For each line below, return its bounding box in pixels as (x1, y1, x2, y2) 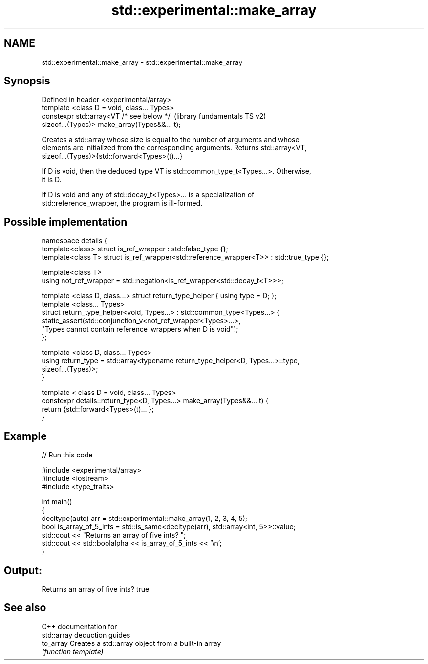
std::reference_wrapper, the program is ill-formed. (42, 199, 203, 207)
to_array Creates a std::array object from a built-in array (42, 639, 221, 647)
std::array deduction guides (42, 630, 130, 639)
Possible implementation (4, 215, 128, 228)
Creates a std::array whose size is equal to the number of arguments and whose (42, 135, 300, 144)
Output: (4, 564, 42, 577)
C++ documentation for (42, 622, 117, 631)
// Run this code (42, 451, 93, 459)
